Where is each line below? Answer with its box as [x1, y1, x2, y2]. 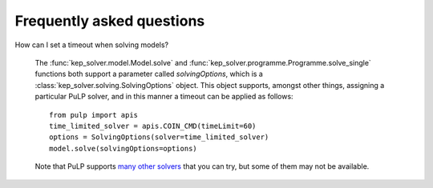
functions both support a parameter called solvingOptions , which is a [34, 69, 264, 79]
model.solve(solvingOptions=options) [49, 144, 198, 153]
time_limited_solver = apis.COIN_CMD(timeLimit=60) [49, 121, 257, 130]
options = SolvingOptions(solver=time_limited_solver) [49, 133, 269, 142]
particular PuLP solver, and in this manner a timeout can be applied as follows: [34, 92, 293, 102]
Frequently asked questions [14, 12, 205, 30]
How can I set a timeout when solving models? [14, 40, 169, 50]
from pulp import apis [49, 110, 139, 119]
